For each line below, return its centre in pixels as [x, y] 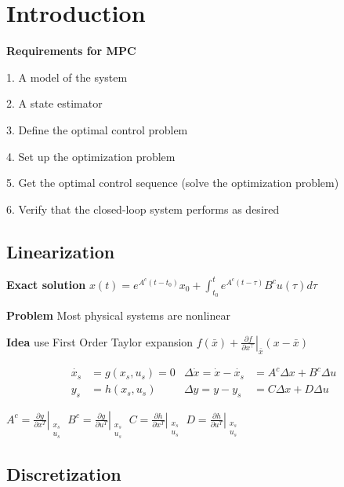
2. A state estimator [54, 103]
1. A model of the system [67, 77]
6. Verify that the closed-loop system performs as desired [143, 209]
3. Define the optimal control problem [97, 129]
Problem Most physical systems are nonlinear [118, 315]
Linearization [61, 251]
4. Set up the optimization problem [91, 156]
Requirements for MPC [71, 51]
